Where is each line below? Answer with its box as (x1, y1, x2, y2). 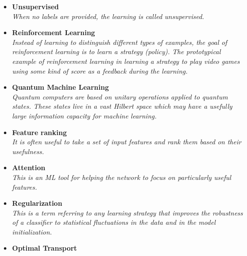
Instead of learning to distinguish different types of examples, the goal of (12, 37, 227, 47)
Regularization (12, 198, 62, 208)
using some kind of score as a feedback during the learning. (12, 65, 188, 76)
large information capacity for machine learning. (12, 110, 157, 120)
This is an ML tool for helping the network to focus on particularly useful (12, 172, 231, 182)
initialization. (12, 226, 52, 236)
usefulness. (12, 146, 44, 156)
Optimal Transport (12, 243, 77, 253)
